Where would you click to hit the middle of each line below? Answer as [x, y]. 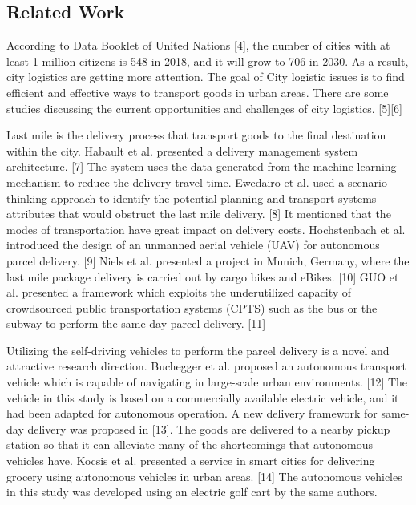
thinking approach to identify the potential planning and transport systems [192, 198]
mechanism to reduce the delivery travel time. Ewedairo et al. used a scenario [197, 182]
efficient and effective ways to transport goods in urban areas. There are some [198, 92]
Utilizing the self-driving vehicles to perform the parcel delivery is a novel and [198, 350]
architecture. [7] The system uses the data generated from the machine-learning [202, 166]
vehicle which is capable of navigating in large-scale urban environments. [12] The [207, 382]
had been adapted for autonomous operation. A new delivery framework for [192, 413]
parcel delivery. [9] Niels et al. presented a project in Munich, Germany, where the [208, 260]
